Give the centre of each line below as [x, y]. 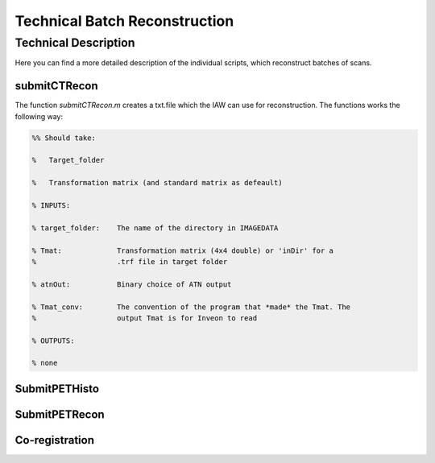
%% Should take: [64, 138]
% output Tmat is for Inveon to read [145, 318]
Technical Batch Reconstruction [124, 21]
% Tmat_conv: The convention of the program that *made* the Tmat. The [191, 307]
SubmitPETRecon [60, 414]
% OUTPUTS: [53, 341]
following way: [39, 116]
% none [45, 363]
